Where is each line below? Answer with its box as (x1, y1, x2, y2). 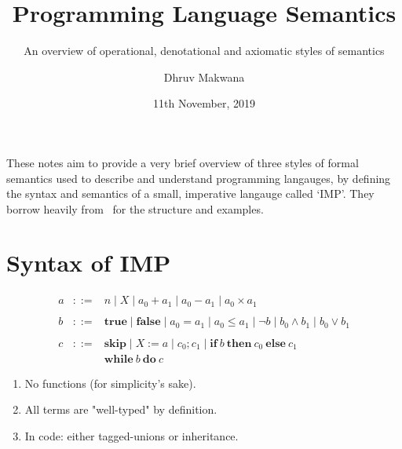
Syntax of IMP (6, 246, 171, 279)
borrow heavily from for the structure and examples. (6, 200, 264, 217)
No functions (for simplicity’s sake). (24, 374, 196, 391)
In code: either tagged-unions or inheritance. (24, 427, 239, 444)
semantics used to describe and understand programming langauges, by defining (6, 170, 391, 186)
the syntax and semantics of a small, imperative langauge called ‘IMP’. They (6, 185, 375, 202)
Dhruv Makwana (163, 68, 245, 85)
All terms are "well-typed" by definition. (24, 401, 217, 418)
